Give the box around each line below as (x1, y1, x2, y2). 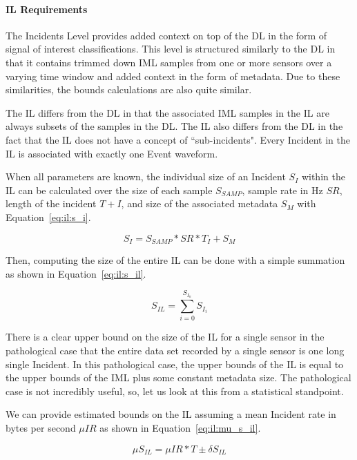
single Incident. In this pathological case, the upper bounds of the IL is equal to (6, 356, 344, 371)
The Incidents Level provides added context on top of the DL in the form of (6, 28, 327, 42)
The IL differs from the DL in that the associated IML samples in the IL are (6, 105, 329, 119)
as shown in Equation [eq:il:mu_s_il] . (99, 420, 261, 434)
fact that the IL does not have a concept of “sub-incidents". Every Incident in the (6, 132, 350, 146)
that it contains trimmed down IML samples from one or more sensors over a (6, 55, 332, 69)
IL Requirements (6, 1, 88, 16)
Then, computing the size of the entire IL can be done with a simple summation (6, 252, 345, 267)
